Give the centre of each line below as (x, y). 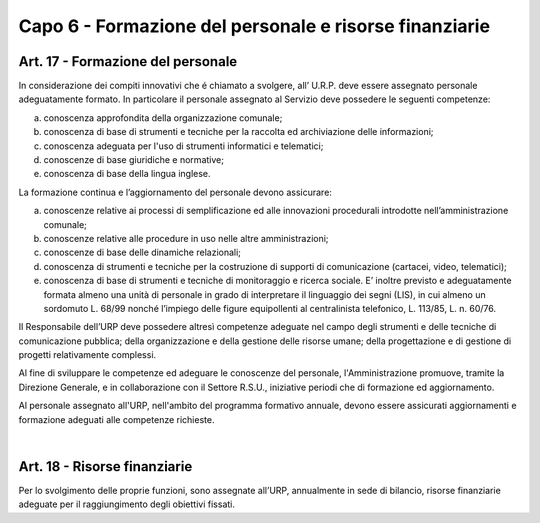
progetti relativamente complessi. (87, 355)
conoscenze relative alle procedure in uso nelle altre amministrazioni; (186, 238)
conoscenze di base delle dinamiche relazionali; (142, 252)
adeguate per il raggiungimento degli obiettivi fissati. (126, 504)
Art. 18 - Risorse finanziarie (105, 466)
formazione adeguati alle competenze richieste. (116, 419)
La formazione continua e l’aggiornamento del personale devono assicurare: (175, 192)
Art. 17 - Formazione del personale (128, 61)
